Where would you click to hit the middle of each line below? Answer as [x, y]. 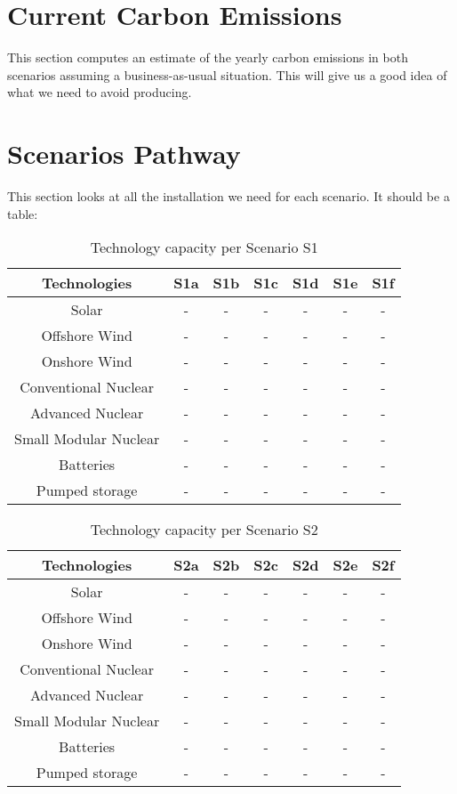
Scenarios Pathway [124, 154]
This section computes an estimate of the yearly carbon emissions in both [208, 57]
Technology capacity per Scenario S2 [204, 530]
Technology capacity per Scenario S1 [204, 247]
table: [23, 213]
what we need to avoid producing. [100, 92]
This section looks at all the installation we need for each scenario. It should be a [228, 196]
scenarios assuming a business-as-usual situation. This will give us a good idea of [227, 74]
